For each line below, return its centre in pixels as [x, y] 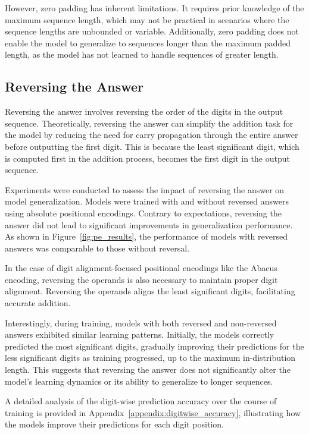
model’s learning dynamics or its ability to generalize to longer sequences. [139, 381]
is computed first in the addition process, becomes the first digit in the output [147, 158]
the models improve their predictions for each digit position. [114, 424]
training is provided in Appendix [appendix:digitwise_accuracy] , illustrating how [153, 412]
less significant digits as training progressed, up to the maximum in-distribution [150, 358]
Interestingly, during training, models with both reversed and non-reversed [141, 323]
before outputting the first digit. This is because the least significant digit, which [152, 146]
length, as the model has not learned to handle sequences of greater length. [142, 54]
